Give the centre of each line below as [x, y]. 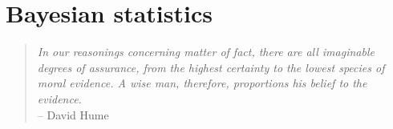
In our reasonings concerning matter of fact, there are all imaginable [206, 52]
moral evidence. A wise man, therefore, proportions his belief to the [202, 83]
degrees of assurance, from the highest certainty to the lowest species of [211, 67]
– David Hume [73, 114]
